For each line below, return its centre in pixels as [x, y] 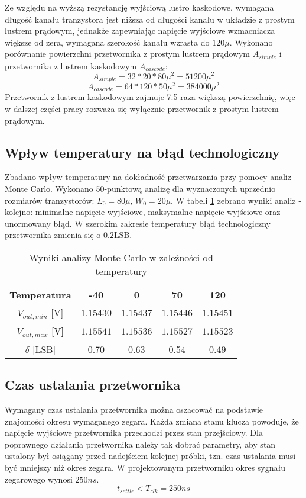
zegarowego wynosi [39, 479]
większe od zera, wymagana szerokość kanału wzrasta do [107, 42]
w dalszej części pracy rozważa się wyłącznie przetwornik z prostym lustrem [142, 109]
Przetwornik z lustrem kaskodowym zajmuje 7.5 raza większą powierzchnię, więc [150, 97]
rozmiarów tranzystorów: [50, 200]
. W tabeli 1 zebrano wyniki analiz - [236, 200]
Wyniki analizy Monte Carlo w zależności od [121, 258]
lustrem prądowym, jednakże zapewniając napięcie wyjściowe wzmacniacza [140, 30]
